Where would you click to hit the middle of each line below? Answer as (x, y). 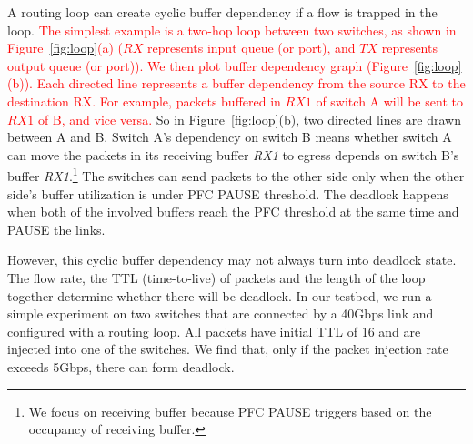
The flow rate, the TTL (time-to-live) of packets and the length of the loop (216, 277)
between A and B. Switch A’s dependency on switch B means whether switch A (230, 137)
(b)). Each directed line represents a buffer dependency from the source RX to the (236, 83)
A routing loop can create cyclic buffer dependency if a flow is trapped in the (222, 12)
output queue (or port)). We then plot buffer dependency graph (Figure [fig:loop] (235, 65)
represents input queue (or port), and (251, 48)
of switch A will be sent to (389, 101)
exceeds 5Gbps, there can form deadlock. (121, 366)
